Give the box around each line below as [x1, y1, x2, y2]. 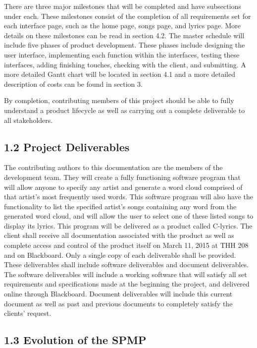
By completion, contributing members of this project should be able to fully [4, 95, 234, 106]
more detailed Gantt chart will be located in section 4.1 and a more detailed [4, 69, 235, 79]
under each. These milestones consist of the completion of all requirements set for [4, 10, 251, 21]
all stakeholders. [4, 115, 53, 125]
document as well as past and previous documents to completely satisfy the [4, 298, 233, 308]
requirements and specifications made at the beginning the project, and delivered [4, 279, 250, 289]
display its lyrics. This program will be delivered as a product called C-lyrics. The [4, 220, 253, 231]
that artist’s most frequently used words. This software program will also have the [4, 191, 253, 202]
